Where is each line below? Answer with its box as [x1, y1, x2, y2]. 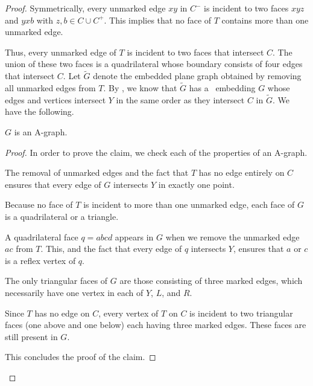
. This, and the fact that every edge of [40, 242, 182, 255]
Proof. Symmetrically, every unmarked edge [5, 2, 166, 14]
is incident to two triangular [189, 306, 293, 319]
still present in [5, 330, 58, 343]
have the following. [5, 105, 74, 118]
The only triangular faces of [5, 274, 108, 287]
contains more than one [221, 13, 309, 26]
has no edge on [34, 306, 90, 319]
